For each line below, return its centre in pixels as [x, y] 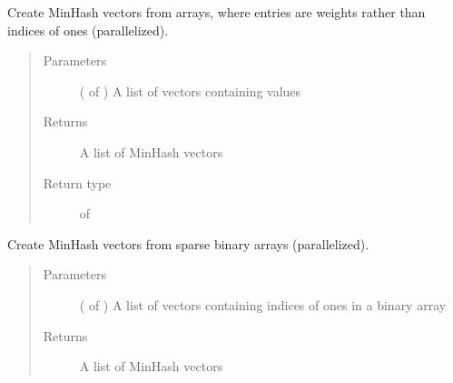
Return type [77, 182]
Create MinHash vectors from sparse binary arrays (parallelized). [188, 243]
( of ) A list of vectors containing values [190, 91]
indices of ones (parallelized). [88, 30]
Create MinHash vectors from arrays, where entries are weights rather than [217, 12]
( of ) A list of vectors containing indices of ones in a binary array [263, 304]
